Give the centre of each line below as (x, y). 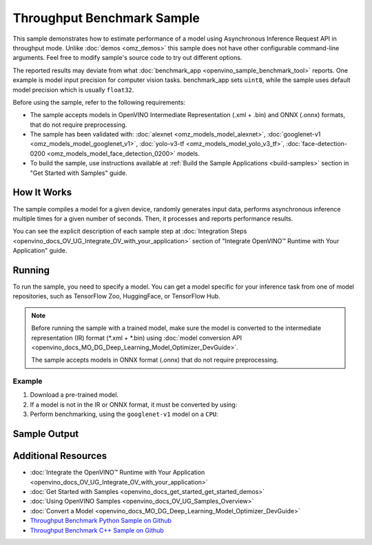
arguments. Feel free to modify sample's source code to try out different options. (127, 58)
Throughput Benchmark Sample (106, 18)
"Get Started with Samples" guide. (79, 173)
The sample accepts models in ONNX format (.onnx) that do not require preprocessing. (155, 360)
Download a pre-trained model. (74, 395)
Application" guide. (40, 251)
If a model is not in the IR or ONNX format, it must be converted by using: (134, 404)
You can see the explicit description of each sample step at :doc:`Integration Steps (130, 232)
